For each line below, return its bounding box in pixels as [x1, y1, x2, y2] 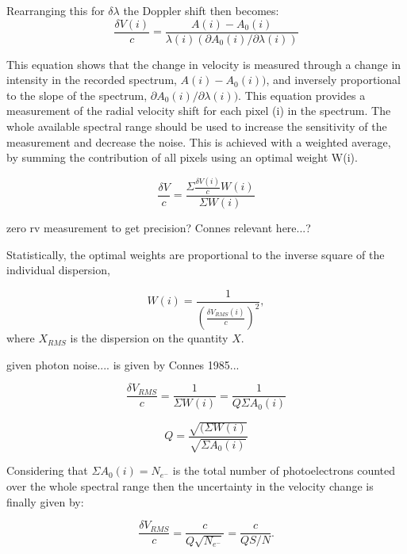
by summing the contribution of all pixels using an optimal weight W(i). [6, 149, 358, 166]
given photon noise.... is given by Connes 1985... [6, 356, 240, 373]
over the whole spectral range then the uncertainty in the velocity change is [6, 477, 374, 494]
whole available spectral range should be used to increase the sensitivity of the [6, 118, 387, 135]
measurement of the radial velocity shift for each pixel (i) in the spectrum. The [6, 102, 391, 119]
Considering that [6, 462, 88, 479]
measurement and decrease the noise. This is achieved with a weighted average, [6, 133, 391, 150]
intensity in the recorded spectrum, [6, 71, 177, 88]
